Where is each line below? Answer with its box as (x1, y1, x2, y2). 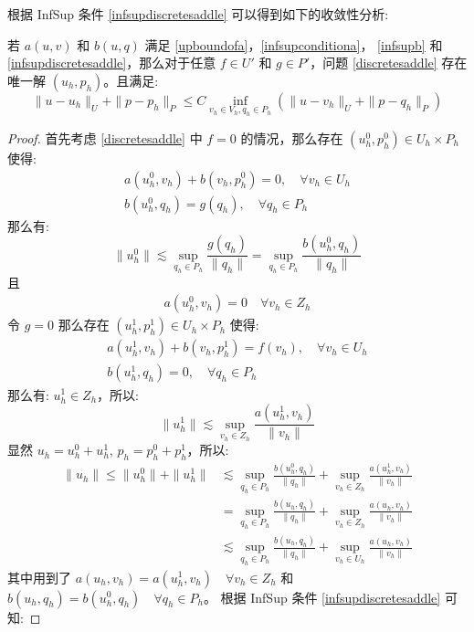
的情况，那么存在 (240, 128, 343, 147)
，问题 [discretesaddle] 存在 (310, 53, 468, 72)
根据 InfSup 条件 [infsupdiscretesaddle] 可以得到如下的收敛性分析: (7, 5, 389, 23)
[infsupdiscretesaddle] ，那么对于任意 (7, 53, 216, 72)
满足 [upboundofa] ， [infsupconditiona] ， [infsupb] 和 (144, 35, 443, 54)
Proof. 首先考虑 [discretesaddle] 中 (7, 128, 203, 147)
